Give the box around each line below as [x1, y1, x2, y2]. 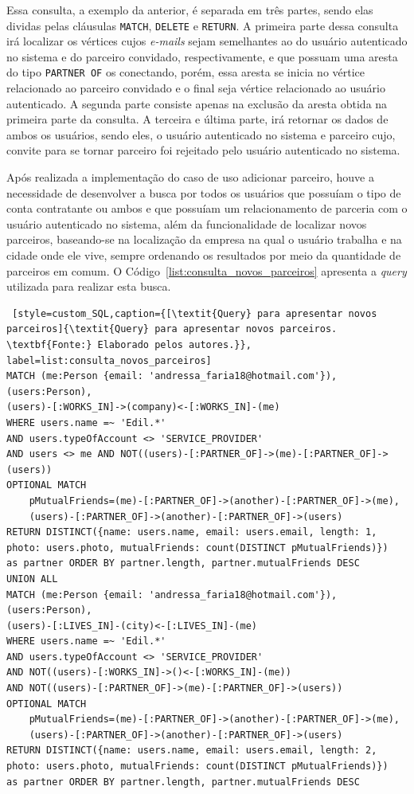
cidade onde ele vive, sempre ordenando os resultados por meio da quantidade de [6, 247, 401, 264]
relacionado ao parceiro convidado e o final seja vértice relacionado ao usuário [6, 80, 385, 96]
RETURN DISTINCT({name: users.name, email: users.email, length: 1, [6, 526, 377, 538]
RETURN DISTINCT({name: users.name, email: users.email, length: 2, [6, 745, 377, 757]
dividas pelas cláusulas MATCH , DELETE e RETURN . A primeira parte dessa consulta [6, 17, 399, 33]
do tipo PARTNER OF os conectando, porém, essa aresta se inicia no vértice [6, 64, 365, 80]
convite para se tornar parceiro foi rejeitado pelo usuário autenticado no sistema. [6, 142, 400, 158]
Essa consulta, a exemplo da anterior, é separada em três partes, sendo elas [6, 2, 373, 18]
